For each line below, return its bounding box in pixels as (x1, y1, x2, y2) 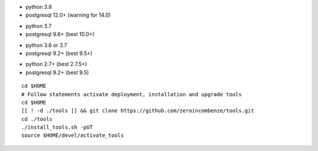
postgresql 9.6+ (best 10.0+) (25, 31, 95, 38)
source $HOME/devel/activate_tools (21, 132, 124, 139)
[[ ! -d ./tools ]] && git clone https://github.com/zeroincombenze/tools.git (21, 107, 254, 114)
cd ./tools (21, 116, 53, 122)
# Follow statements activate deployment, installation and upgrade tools (21, 91, 242, 97)
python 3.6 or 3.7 (25, 41, 68, 48)
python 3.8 (25, 4, 52, 10)
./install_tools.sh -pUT (21, 124, 93, 131)
